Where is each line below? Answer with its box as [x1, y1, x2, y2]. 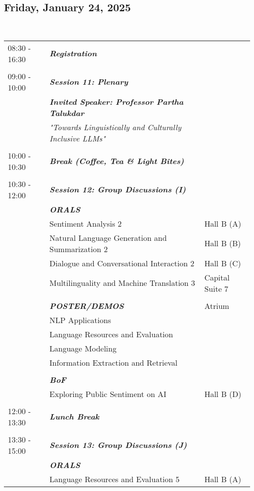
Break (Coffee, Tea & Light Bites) [49, 155, 184, 167]
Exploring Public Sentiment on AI [49, 388, 167, 399]
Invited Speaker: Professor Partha [49, 95, 184, 107]
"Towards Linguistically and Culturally [49, 121, 181, 133]
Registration [49, 47, 97, 59]
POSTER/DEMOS [49, 300, 124, 311]
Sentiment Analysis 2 [49, 217, 122, 229]
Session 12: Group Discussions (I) [49, 184, 186, 195]
